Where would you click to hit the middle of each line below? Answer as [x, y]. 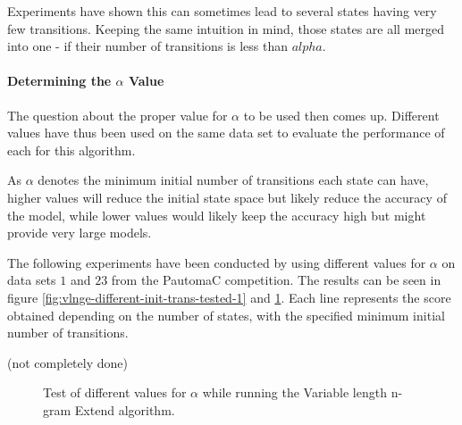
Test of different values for [115, 392]
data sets [32, 280]
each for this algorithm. [71, 150]
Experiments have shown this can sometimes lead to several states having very [222, 11]
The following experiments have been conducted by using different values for [217, 262]
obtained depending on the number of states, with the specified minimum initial [226, 315]
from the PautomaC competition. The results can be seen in [276, 280]
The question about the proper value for [118, 115]
